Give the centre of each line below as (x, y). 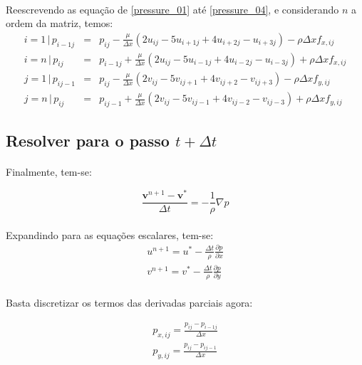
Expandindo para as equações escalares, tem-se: (110, 234)
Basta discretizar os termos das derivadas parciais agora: (129, 303)
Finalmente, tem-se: (49, 172)
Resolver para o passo (88, 141)
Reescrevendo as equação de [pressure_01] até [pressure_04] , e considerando (172, 9)
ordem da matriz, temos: (60, 23)
